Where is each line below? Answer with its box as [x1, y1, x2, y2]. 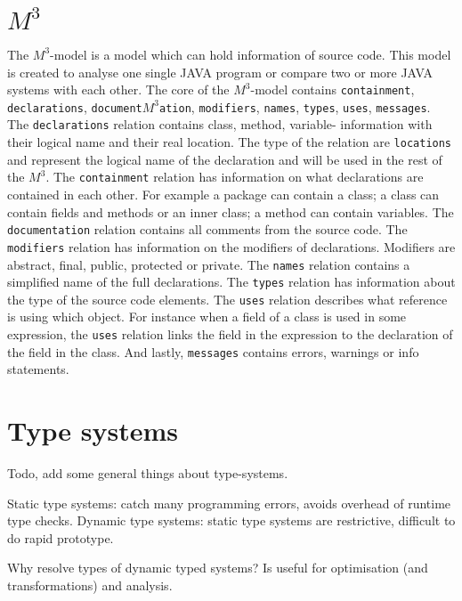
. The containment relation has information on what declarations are [45, 167, 424, 186]
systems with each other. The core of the [7, 80, 230, 99]
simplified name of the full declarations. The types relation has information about [7, 272, 456, 291]
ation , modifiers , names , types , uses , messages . [159, 97, 431, 116]
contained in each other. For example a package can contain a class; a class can [7, 185, 440, 203]
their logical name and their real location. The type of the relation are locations [7, 133, 452, 151]
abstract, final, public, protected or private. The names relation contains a [7, 255, 410, 273]
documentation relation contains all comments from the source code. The [7, 220, 408, 239]
